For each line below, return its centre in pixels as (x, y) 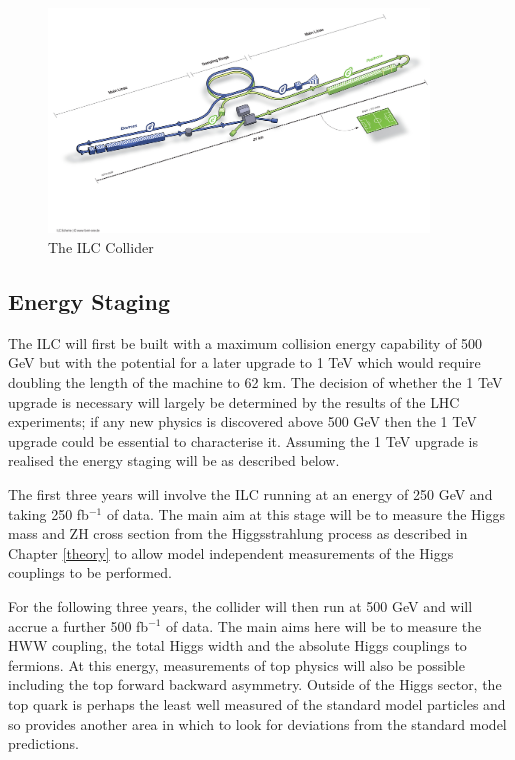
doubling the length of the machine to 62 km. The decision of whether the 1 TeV (255, 382)
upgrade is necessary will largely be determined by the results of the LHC (234, 401)
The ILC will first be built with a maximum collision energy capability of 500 (245, 342)
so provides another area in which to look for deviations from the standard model (257, 723)
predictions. (43, 743)
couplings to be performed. (90, 572)
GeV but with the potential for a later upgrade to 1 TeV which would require (244, 362)
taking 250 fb (48, 513)
